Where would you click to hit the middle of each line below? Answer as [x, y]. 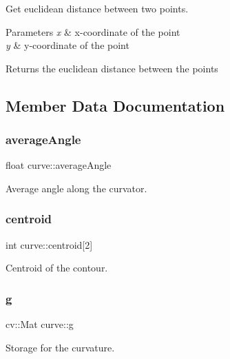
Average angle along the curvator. [76, 188]
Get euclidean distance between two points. [97, 8]
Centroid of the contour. [57, 268]
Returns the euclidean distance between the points [112, 68]
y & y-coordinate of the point [67, 45]
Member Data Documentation [115, 105]
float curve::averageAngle [59, 165]
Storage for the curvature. [60, 347]
